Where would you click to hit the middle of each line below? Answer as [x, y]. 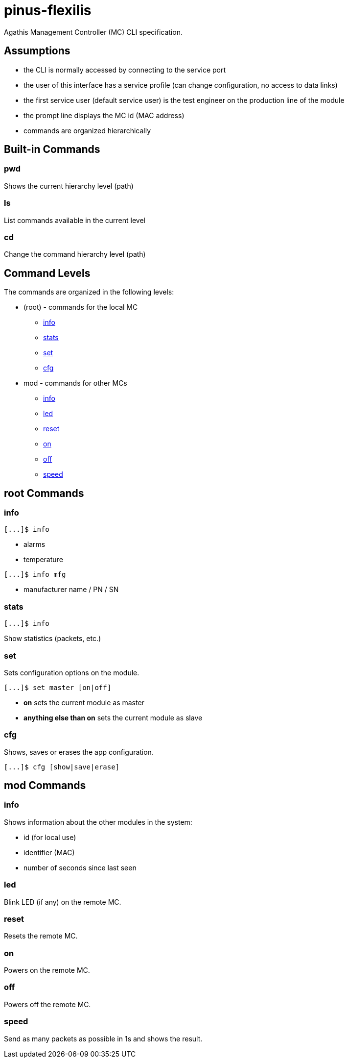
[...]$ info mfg [35, 575]
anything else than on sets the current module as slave [113, 717]
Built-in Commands [52, 149]
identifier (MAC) [49, 852]
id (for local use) [50, 837]
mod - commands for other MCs [75, 383]
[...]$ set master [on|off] [58, 687]
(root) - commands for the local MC [81, 307]
